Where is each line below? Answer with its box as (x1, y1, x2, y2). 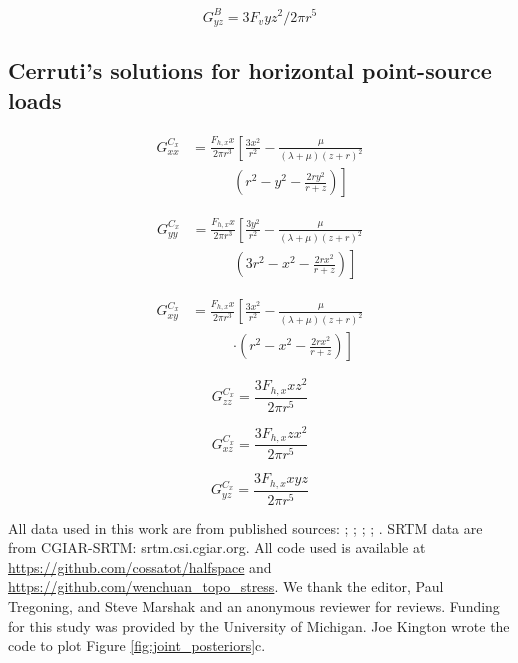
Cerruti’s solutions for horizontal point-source (8, 55, 492, 86)
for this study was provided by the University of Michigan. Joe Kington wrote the (8, 615, 510, 636)
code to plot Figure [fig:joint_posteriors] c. (8, 635, 266, 656)
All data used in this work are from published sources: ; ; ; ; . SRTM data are (8, 517, 483, 538)
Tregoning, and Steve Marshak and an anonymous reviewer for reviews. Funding (8, 595, 500, 616)
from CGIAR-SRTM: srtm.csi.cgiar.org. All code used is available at (8, 537, 426, 558)
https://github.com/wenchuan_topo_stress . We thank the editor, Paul (8, 576, 444, 597)
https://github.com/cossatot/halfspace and (8, 556, 272, 577)
